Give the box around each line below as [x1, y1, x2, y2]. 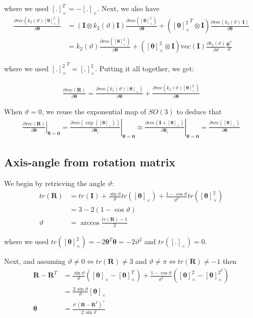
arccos [80, 219, 99, 226]
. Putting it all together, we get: [95, 63, 194, 74]
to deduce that [176, 106, 222, 116]
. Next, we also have [97, 3, 160, 13]
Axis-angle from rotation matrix [4, 154, 176, 169]
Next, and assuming [4, 256, 66, 266]
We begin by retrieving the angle [4, 177, 106, 188]
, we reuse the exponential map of [41, 106, 146, 116]
